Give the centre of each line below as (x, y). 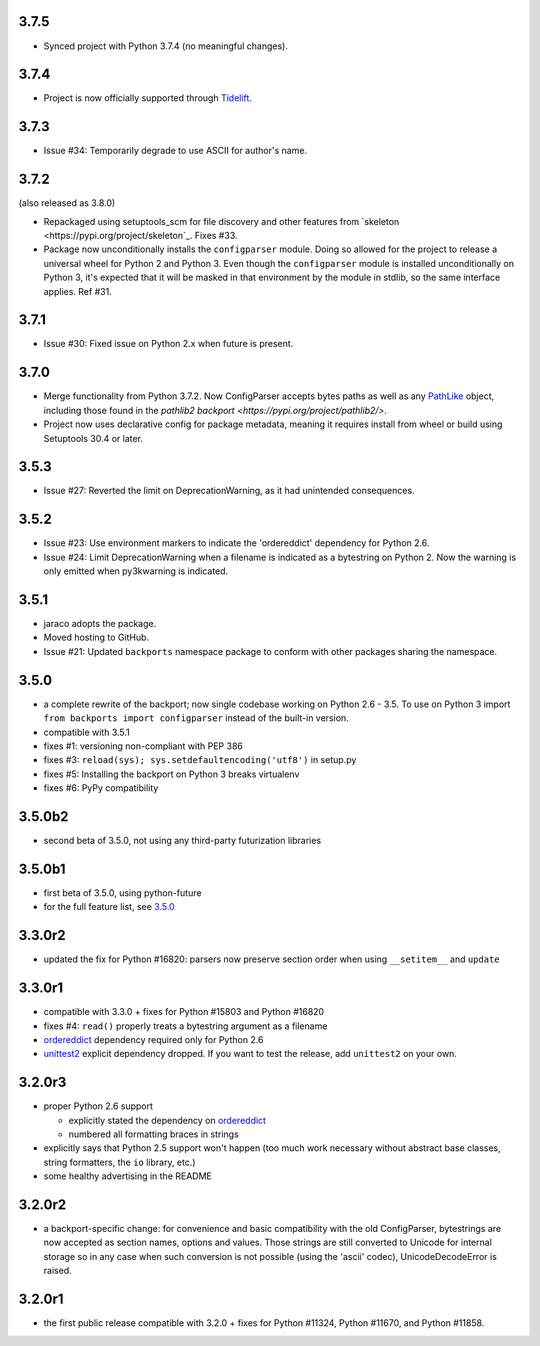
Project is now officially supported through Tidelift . (147, 98)
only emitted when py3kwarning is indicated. (136, 571)
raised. (57, 1271)
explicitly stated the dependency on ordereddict (167, 1120)
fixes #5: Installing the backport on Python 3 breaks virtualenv (171, 774)
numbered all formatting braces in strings (153, 1134)
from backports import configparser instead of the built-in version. (196, 718)
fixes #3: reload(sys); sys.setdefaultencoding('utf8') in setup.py (200, 760)
